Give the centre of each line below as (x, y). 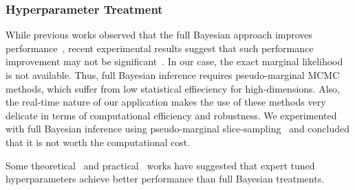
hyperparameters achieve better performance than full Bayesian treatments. (165, 179)
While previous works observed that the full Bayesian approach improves (159, 35)
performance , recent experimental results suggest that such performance (160, 48)
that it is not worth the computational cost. (98, 142)
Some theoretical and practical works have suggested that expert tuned (160, 165)
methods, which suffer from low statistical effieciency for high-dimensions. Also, (173, 88)
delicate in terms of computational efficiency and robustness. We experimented (171, 115)
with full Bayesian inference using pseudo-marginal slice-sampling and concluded (178, 129)
